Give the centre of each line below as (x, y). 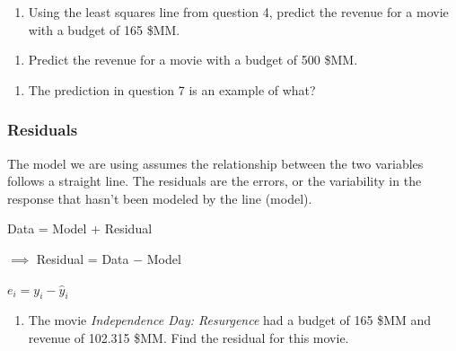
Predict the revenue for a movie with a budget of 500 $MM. (193, 60)
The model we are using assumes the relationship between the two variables (215, 163)
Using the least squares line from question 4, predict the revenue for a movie (238, 12)
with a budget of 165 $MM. (104, 29)
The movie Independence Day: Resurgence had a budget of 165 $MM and (230, 320)
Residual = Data (83, 258)
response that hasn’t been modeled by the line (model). (160, 198)
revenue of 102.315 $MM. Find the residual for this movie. (189, 337)
